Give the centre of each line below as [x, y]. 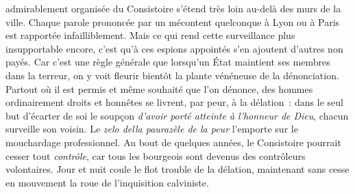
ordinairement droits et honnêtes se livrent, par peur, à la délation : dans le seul [174, 102]
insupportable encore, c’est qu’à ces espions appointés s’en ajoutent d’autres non [174, 48]
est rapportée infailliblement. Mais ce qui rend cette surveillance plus [150, 35]
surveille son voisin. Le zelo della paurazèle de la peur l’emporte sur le [152, 129]
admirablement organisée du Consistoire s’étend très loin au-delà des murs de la [173, 8]
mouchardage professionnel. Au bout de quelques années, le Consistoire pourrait [173, 142]
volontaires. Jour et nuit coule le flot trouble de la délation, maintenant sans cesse [177, 169]
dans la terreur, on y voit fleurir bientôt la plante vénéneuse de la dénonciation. [172, 75]
